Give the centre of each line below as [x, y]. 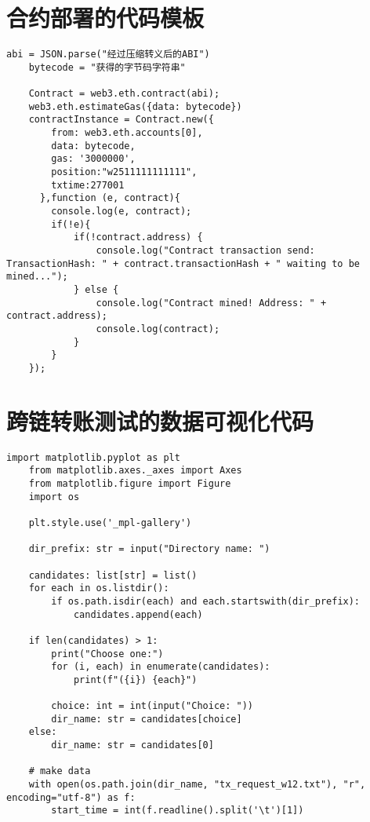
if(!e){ [71, 224]
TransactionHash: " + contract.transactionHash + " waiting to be [183, 263]
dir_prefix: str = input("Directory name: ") [149, 549]
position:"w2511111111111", [124, 172]
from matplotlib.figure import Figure [130, 483]
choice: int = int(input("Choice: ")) [152, 706]
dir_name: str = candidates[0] [132, 745]
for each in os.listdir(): [99, 588]
